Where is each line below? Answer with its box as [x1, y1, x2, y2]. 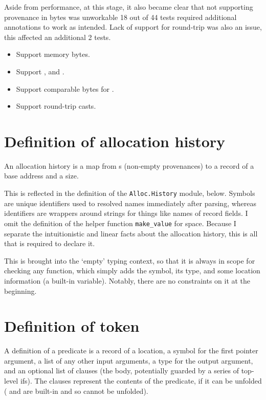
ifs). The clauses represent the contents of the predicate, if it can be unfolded [20, 375, 262, 386]
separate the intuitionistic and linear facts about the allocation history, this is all [4, 228, 258, 238]
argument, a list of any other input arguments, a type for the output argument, [4, 355, 253, 366]
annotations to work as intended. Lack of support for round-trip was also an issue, [4, 22, 262, 32]
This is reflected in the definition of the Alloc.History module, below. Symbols [4, 188, 255, 198]
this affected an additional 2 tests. [4, 31, 111, 42]
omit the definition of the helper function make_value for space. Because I [4, 217, 236, 228]
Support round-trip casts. [16, 101, 96, 111]
